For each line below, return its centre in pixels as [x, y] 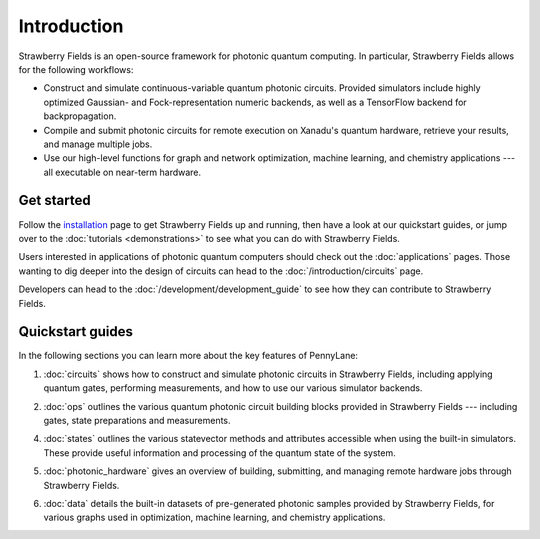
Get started [54, 200]
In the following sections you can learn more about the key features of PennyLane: [188, 356]
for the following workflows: [76, 69]
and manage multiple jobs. [98, 144]
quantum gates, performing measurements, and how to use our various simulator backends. [233, 388]
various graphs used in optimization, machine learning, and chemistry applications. [214, 517]
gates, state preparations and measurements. [137, 420]
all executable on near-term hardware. [122, 172]
